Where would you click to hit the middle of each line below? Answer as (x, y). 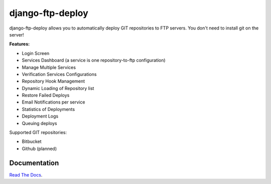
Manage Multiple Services (49, 67)
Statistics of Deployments (48, 109)
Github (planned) (39, 148)
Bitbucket (32, 141)
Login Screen (36, 53)
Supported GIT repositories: (38, 132)
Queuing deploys (39, 123)
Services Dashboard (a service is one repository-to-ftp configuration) (94, 60)
